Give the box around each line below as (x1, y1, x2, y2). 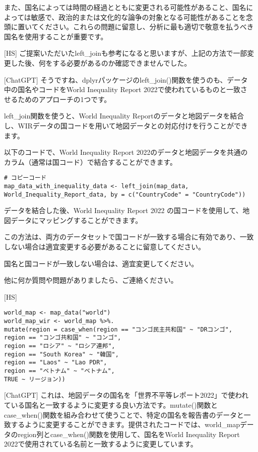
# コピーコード (4, 174, 47, 182)
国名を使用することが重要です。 (4, 31, 108, 41)
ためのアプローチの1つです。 (17, 94, 111, 104)
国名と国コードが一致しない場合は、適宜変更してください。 (4, 258, 198, 268)
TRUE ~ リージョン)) (4, 375, 65, 383)
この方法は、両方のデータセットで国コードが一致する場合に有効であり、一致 (4, 231, 254, 242)
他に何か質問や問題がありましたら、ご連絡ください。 (4, 275, 178, 285)
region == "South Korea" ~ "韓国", (4, 350, 119, 358)
